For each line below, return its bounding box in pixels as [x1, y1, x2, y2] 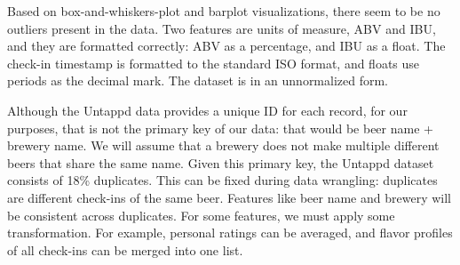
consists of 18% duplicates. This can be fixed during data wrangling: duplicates [7, 171, 438, 189]
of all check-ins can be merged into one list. [7, 240, 243, 259]
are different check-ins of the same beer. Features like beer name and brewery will [7, 188, 451, 206]
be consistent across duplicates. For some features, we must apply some [7, 205, 395, 224]
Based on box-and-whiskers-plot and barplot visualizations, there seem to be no [7, 2, 440, 20]
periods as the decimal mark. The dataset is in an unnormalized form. [7, 71, 389, 90]
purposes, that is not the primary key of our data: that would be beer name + [7, 118, 433, 137]
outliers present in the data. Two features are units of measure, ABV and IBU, [7, 19, 436, 37]
